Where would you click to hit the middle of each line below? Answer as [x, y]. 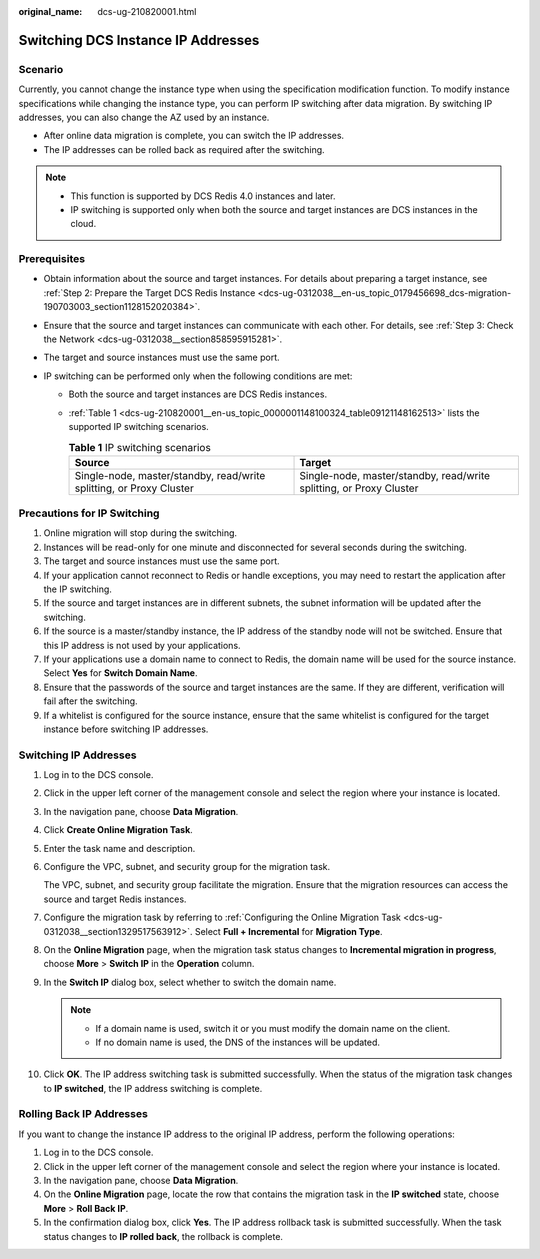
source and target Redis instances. [115, 899]
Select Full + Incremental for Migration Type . [289, 931]
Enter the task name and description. [119, 848]
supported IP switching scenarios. [138, 426]
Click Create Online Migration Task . [118, 830]
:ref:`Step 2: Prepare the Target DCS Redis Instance [149, 292]
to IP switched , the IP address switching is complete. [153, 1088]
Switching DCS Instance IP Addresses [139, 40]
